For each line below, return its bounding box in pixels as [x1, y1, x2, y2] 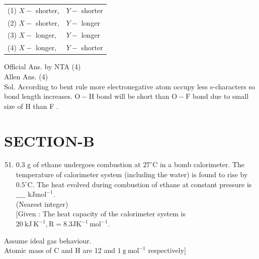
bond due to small [193, 91, 249, 101]
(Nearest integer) [16, 198, 68, 209]
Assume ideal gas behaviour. [4, 235, 92, 245]
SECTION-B [4, 130, 95, 151]
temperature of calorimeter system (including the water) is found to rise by [16, 169, 248, 180]
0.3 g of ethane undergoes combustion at [16, 159, 141, 170]
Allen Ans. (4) [4, 71, 48, 81]
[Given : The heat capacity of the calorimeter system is [16, 208, 186, 219]
